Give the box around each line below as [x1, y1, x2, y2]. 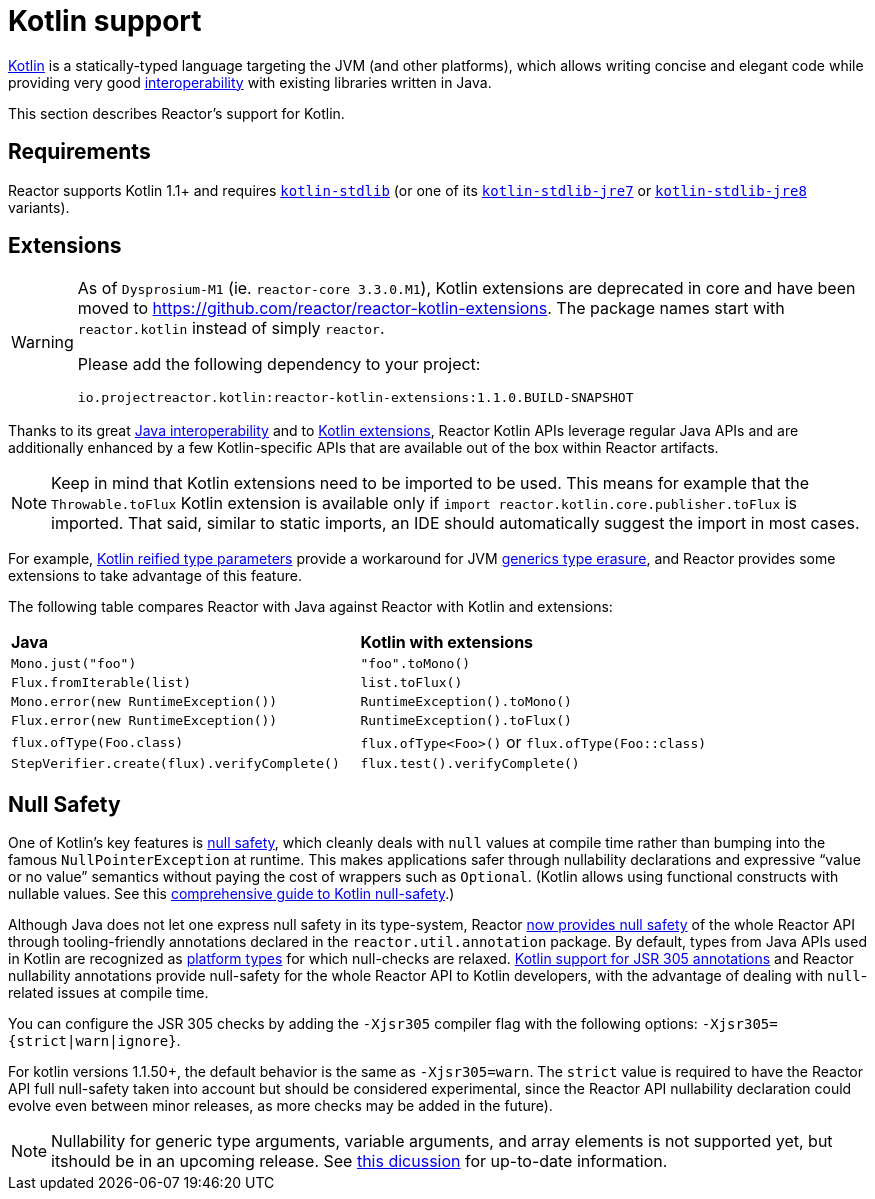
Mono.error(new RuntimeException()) [11, 694, 278, 710]
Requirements [8, 139, 151, 165]
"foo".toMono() [360, 656, 471, 672]
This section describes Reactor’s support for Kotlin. [8, 104, 345, 122]
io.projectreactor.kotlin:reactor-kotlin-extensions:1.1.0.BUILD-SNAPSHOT [77, 390, 634, 406]
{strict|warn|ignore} [8, 1033, 177, 1050]
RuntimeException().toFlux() [360, 713, 572, 729]
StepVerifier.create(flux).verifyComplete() [11, 756, 340, 772]
